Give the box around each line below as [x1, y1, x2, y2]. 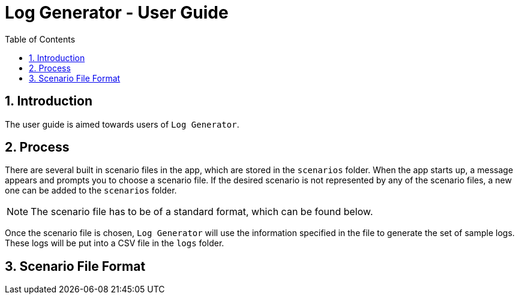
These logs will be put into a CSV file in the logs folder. [5, 238, 224, 249]
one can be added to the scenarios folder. [5, 185, 177, 196]
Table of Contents [5, 34, 76, 44]
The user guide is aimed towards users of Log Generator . [5, 119, 239, 129]
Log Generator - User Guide [5, 2, 229, 23]
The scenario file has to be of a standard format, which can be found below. [31, 206, 373, 218]
